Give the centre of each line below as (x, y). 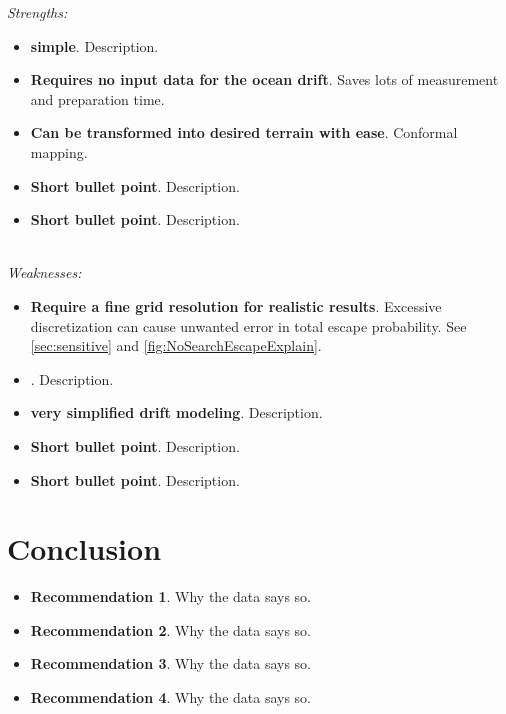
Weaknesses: (44, 272)
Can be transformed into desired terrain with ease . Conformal (244, 132)
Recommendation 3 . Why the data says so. (171, 663)
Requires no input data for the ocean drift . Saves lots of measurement (264, 79)
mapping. (59, 151)
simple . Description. (94, 45)
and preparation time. (97, 98)
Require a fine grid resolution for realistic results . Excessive (236, 305)
